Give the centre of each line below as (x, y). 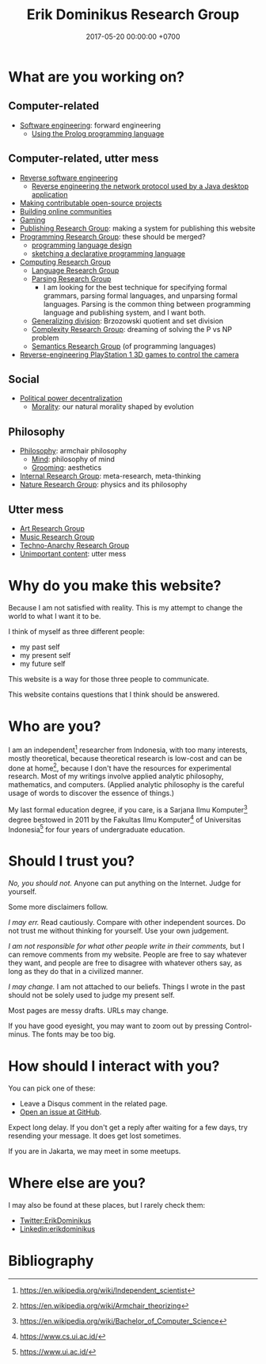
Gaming (32, 220)
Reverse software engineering (69, 178)
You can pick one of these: (52, 1088)
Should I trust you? (72, 861)
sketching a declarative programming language (108, 253)
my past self (40, 647)
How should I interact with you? (114, 1066)
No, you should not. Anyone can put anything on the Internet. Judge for (125, 883)
